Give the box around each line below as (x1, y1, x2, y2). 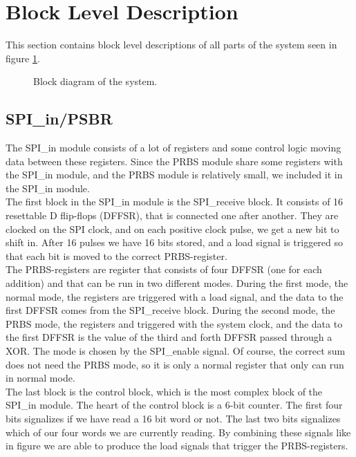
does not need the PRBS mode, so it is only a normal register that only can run (6, 357, 344, 371)
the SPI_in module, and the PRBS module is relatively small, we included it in (6, 167, 343, 182)
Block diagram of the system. (33, 74, 158, 88)
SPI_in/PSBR (6, 108, 113, 129)
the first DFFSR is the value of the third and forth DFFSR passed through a (6, 330, 332, 344)
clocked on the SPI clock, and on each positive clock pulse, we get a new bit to (6, 221, 339, 236)
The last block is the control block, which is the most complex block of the (6, 384, 323, 398)
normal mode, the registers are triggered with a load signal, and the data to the (6, 289, 344, 304)
